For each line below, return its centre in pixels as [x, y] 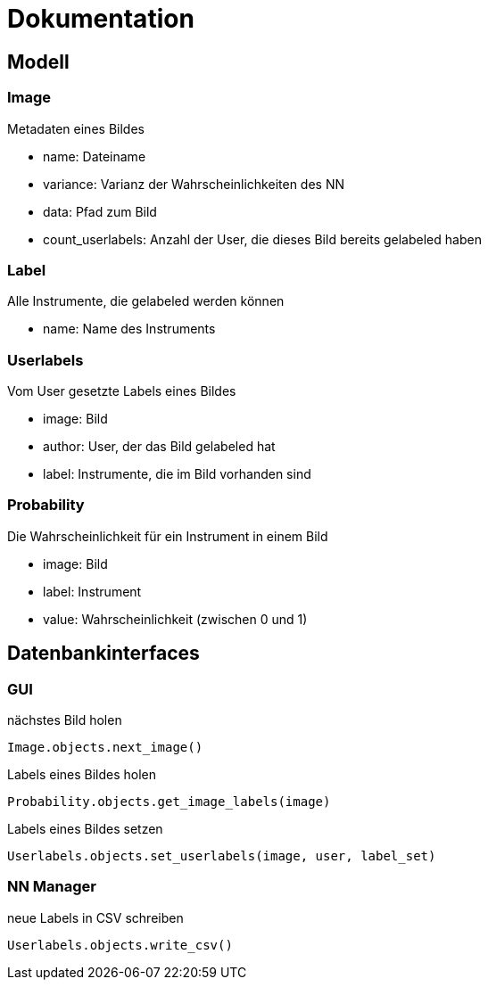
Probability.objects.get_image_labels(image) [169, 802]
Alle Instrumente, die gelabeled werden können [146, 301]
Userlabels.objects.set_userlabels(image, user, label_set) [222, 856]
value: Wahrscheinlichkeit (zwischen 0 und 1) [175, 619]
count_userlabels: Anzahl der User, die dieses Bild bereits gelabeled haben [262, 239]
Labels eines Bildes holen [82, 775]
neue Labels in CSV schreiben [95, 917]
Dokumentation [101, 19]
